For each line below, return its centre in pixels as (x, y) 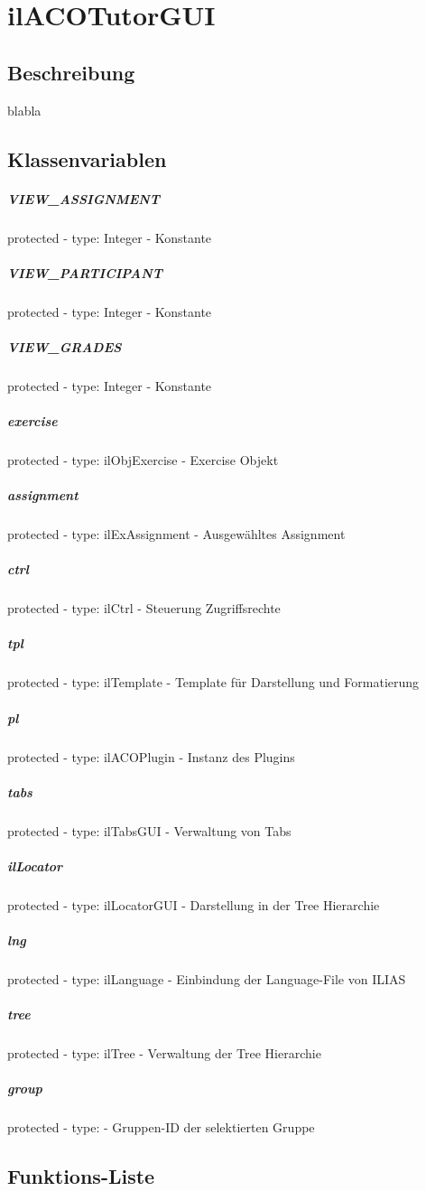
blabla (24, 110)
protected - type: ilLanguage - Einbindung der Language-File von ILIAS (207, 979)
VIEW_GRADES (65, 346)
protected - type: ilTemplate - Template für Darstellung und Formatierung (213, 682)
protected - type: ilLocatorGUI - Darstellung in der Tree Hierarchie (194, 904)
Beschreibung (71, 72)
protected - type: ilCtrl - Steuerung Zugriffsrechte (144, 608)
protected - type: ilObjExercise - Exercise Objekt (143, 459)
